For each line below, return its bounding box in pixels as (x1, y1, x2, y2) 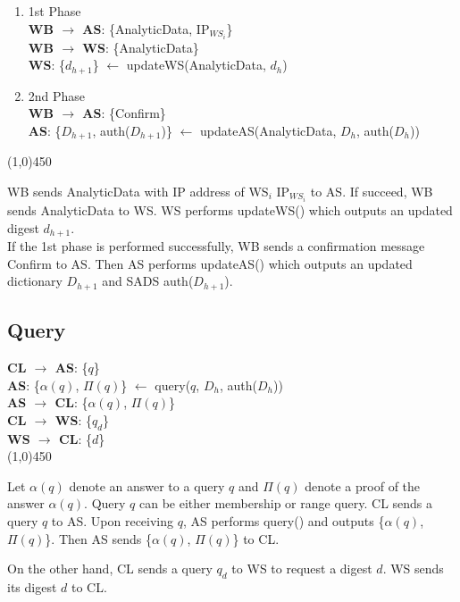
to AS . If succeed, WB (310, 181, 433, 200)
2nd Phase (28, 86, 86, 105)
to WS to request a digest (231, 559, 372, 578)
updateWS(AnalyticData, (126, 55, 266, 74)
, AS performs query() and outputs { (182, 511, 385, 530)
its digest (7, 577, 57, 596)
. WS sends (382, 559, 444, 578)
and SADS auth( (102, 272, 194, 290)
